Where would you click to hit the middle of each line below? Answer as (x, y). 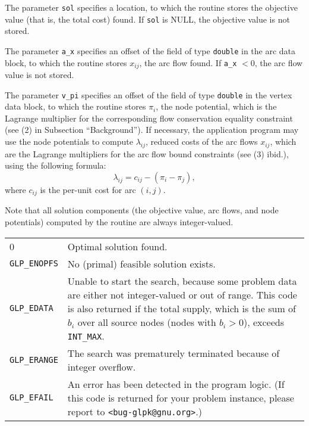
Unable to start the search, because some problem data (182, 281)
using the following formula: (56, 165)
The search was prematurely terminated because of (174, 353)
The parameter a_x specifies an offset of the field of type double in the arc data (150, 50)
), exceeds (264, 322)
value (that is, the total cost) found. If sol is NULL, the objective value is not (147, 19)
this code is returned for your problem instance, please (181, 397)
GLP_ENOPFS (34, 264)
